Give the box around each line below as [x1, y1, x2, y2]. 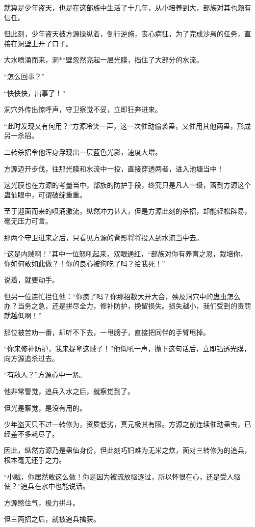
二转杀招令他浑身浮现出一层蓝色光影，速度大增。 [4, 146, 162, 157]
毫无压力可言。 [4, 215, 52, 225]
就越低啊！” [4, 310, 42, 321]
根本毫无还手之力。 [4, 455, 66, 465]
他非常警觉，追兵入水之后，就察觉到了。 [4, 386, 134, 396]
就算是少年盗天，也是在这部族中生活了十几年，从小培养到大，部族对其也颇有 [4, 2, 251, 12]
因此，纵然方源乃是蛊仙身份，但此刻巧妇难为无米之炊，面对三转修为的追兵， [4, 445, 251, 455]
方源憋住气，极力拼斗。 [4, 497, 79, 507]
